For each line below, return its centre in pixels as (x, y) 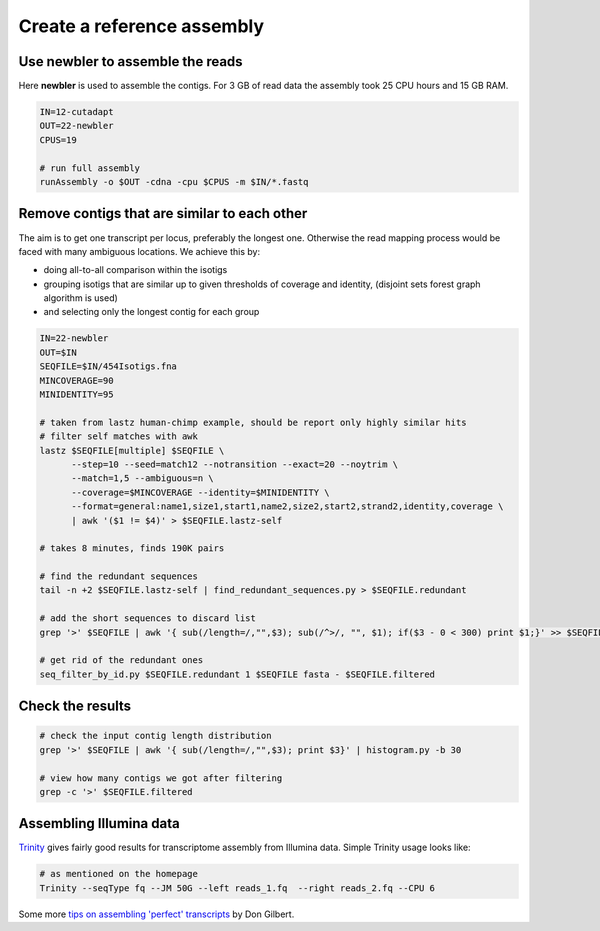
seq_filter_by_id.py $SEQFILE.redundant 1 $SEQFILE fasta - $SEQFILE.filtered (237, 674)
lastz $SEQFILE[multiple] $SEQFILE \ (132, 450)
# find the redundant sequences (119, 576)
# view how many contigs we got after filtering (161, 778)
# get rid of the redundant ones (121, 660)
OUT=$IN (58, 352)
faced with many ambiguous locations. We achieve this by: (139, 251)
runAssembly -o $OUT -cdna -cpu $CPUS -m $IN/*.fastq (174, 181)
